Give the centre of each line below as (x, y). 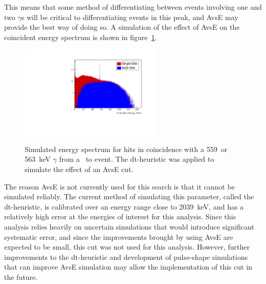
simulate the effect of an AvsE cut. (79, 169)
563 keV (38, 159)
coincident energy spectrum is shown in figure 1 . (81, 37)
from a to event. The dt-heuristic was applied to (137, 159)
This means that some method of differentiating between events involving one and (133, 7)
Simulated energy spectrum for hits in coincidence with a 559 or (126, 149)
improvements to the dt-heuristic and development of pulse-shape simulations (126, 257)
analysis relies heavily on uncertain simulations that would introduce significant (129, 226)
